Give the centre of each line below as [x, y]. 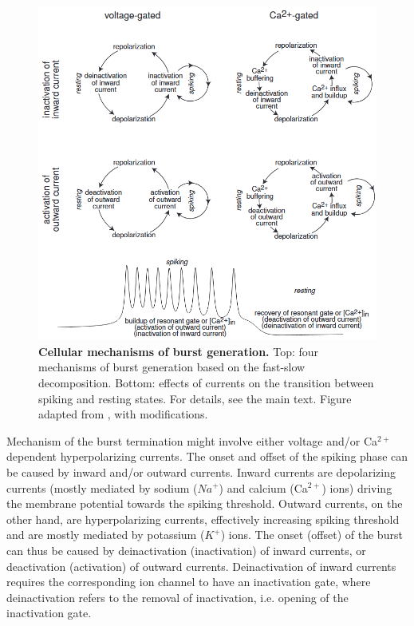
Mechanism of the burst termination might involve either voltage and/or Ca [192, 440]
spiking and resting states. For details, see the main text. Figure [195, 398]
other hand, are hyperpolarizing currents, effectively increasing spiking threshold [203, 519]
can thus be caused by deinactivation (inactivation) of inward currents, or [186, 550]
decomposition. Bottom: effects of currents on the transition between [206, 382]
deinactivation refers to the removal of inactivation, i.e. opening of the [177, 597]
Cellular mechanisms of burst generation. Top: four [179, 351]
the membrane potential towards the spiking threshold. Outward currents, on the [205, 503]
